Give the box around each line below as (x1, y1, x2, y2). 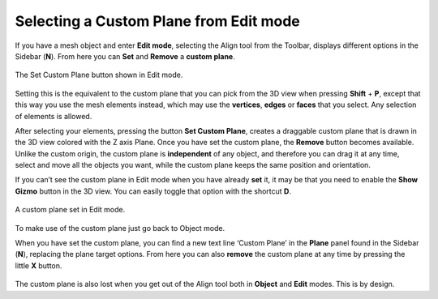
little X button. (15, 260, 62, 271)
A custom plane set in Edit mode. (15, 205, 126, 215)
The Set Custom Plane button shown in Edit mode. (15, 70, 183, 80)
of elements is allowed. (15, 111, 92, 121)
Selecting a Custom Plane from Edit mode (15, 12, 300, 30)
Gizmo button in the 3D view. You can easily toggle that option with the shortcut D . (15, 186, 292, 196)
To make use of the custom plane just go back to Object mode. (15, 223, 225, 233)
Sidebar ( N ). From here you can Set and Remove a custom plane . (15, 51, 235, 61)
